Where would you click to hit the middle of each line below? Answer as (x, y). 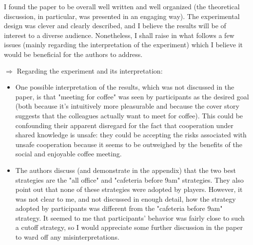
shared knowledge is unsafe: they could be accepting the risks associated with (131, 135)
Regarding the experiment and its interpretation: (90, 70)
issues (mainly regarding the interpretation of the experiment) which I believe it (124, 45)
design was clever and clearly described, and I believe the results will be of (115, 26)
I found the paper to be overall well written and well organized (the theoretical (122, 6)
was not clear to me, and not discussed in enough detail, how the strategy (126, 198)
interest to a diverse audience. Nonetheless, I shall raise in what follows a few (119, 35)
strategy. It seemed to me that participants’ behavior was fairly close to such (130, 217)
